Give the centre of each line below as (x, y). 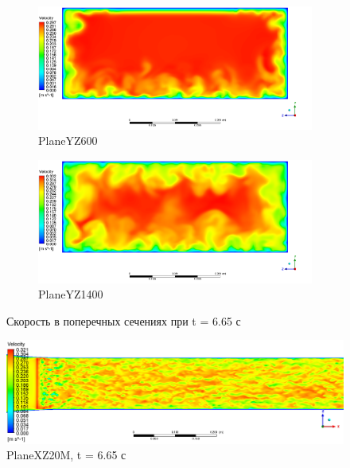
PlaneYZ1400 (71, 294)
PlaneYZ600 (68, 140)
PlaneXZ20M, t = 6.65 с (66, 455)
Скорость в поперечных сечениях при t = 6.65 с (124, 320)
